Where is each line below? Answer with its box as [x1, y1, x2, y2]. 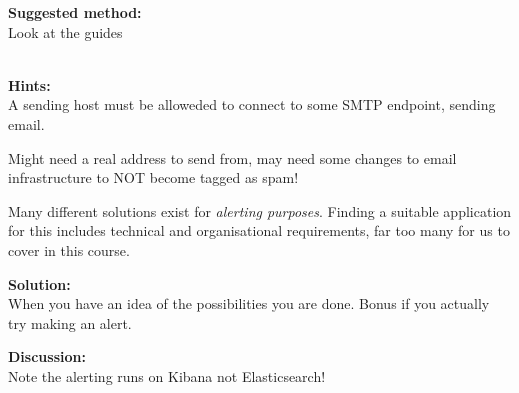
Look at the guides [8, 21, 123, 42]
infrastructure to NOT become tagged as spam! [8, 167, 299, 188]
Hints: [8, 74, 51, 95]
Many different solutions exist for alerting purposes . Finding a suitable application [8, 200, 512, 221]
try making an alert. [8, 312, 132, 333]
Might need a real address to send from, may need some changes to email [8, 147, 457, 168]
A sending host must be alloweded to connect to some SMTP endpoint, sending [8, 94, 496, 115]
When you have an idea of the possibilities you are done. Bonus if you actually [8, 293, 490, 314]
